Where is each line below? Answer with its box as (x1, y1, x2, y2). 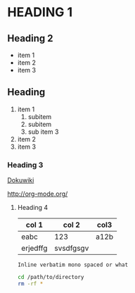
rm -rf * (17, 280, 44, 287)
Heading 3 (7, 160, 44, 170)
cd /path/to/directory (17, 274, 84, 281)
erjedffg (20, 244, 48, 254)
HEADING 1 (7, 4, 72, 20)
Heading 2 (7, 32, 54, 44)
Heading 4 (17, 204, 49, 212)
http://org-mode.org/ (7, 189, 68, 198)
